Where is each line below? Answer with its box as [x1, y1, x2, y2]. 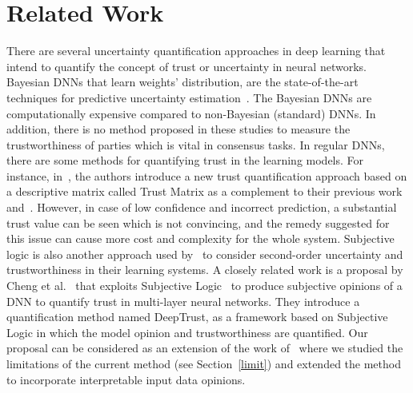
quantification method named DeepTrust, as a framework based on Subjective [6, 308, 388, 325]
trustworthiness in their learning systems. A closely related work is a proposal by [6, 261, 403, 278]
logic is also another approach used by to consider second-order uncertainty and [6, 245, 403, 262]
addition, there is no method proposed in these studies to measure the [6, 121, 351, 137]
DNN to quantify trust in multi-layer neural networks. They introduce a [6, 292, 360, 309]
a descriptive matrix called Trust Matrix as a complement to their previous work [6, 183, 403, 200]
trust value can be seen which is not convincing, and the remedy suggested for [6, 214, 390, 231]
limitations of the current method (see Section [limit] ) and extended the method [6, 355, 401, 371]
